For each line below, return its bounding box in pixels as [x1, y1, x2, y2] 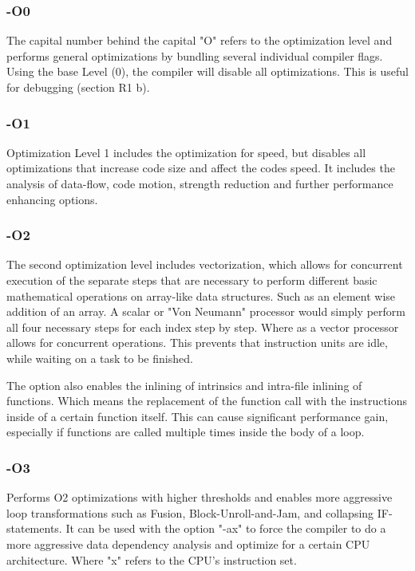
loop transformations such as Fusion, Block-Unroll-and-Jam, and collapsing [6, 504, 374, 521]
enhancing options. [6, 191, 98, 207]
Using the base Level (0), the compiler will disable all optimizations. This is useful [6, 63, 409, 80]
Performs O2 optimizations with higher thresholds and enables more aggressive [6, 489, 393, 506]
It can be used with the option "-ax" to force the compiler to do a [65, 520, 386, 537]
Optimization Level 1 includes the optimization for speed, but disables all [6, 144, 366, 160]
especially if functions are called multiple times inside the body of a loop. [6, 423, 365, 440]
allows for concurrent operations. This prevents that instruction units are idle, [6, 334, 388, 351]
